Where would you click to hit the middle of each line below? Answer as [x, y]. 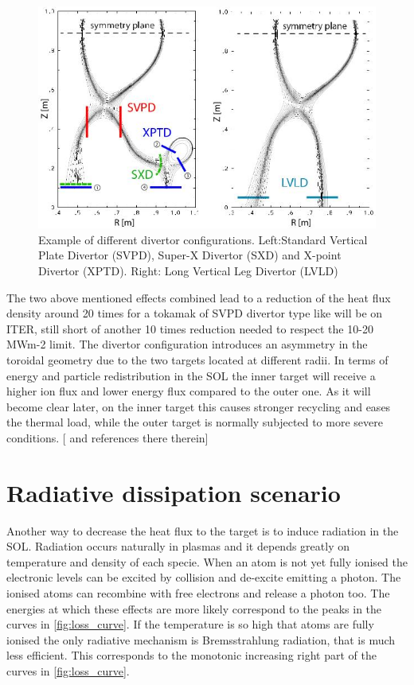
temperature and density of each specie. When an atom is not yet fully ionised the [207, 561]
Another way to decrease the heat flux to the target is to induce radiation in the [203, 530]
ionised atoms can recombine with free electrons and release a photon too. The [198, 592]
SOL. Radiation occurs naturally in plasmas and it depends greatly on [178, 546]
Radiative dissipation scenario [174, 492]
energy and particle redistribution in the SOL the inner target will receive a [191, 375]
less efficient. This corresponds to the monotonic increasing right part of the [191, 655]
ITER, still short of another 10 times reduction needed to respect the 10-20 [190, 328]
